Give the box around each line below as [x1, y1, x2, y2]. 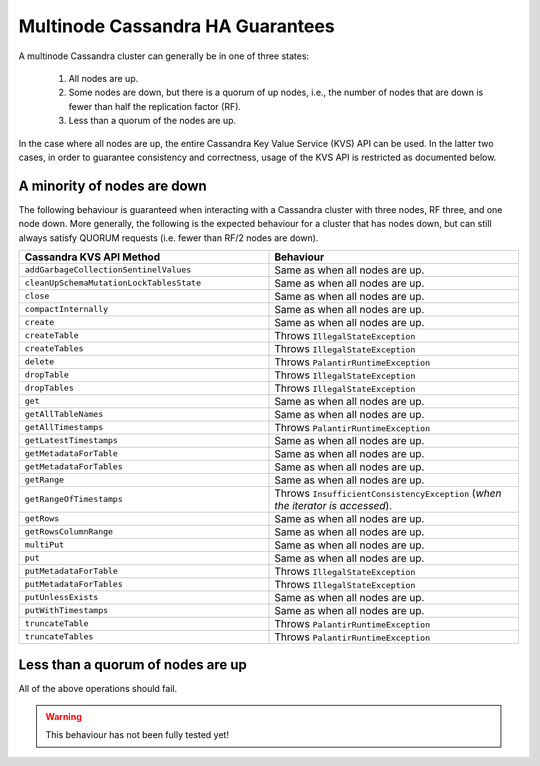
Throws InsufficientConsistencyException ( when [274, 486, 502, 500]
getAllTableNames [24, 409, 104, 420]
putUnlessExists [24, 592, 99, 603]
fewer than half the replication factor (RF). [68, 100, 242, 112]
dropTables [24, 383, 75, 394]
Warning [45, 710, 82, 722]
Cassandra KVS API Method [24, 250, 160, 264]
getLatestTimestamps [24, 435, 119, 446]
